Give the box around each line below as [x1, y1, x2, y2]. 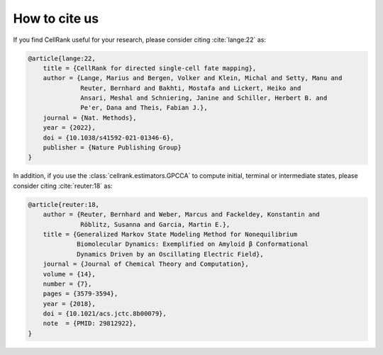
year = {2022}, [43, 124, 96, 132]
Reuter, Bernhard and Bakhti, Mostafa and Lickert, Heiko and [80, 84, 301, 92]
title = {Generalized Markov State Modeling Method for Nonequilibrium [43, 230, 298, 238]
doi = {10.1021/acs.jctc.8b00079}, [43, 310, 167, 318]
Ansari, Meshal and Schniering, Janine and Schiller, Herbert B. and [80, 94, 328, 102]
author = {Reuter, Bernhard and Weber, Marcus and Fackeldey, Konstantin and [43, 210, 321, 219]
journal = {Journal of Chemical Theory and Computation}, [43, 260, 249, 269]
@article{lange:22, [28, 54, 96, 62]
